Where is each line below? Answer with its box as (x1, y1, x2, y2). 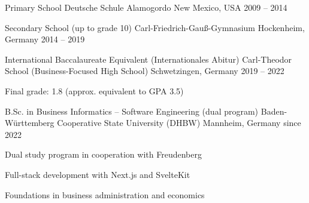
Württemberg (5, 116, 54, 129)
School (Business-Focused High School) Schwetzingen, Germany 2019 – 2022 (5, 64, 284, 77)
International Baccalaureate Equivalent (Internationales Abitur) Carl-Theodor (5, 53, 292, 65)
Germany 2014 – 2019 (5, 33, 85, 45)
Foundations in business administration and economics (5, 188, 205, 201)
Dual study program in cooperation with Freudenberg (5, 148, 202, 161)
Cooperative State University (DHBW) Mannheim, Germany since (57, 116, 301, 129)
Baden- (260, 104, 287, 117)
